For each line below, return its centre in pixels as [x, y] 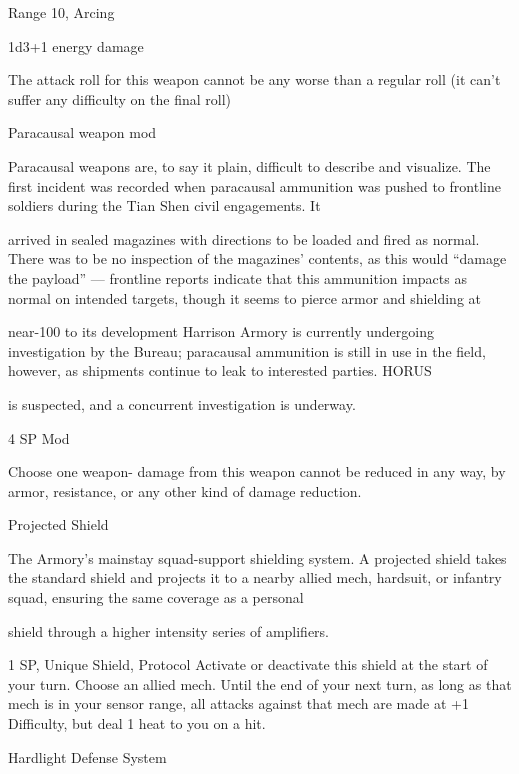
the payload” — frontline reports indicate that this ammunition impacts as [237, 277]
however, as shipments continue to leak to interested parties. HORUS [220, 370]
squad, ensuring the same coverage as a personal [156, 597]
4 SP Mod [39, 437]
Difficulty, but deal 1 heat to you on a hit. [137, 723]
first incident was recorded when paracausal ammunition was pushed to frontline [254, 185]
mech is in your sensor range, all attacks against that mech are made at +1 [238, 703]
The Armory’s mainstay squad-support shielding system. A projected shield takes [257, 557]
